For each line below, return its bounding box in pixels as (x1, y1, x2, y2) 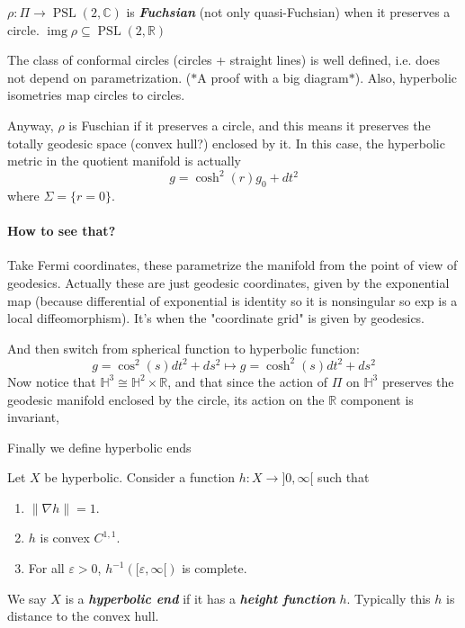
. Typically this (346, 588, 431, 607)
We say (7, 588, 47, 607)
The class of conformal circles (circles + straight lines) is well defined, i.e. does (7, 50, 440, 69)
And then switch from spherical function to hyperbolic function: (7, 338, 360, 357)
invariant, (7, 408, 60, 426)
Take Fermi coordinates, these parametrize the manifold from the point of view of (7, 256, 458, 274)
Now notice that (7, 372, 96, 390)
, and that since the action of (167, 372, 328, 390)
